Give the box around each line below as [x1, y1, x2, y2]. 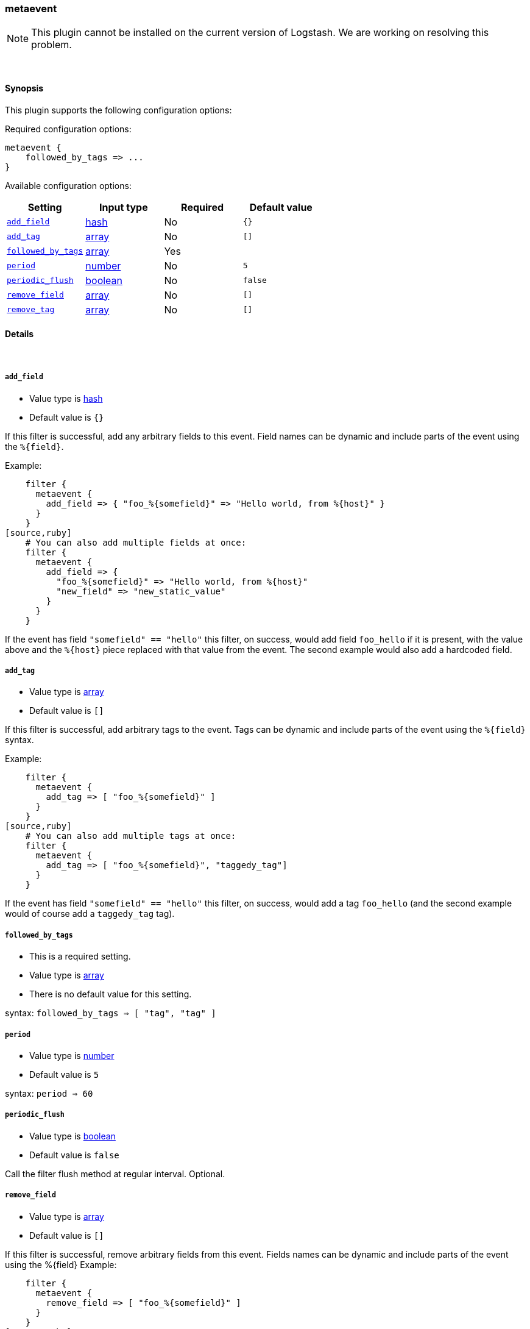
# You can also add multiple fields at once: [25, 537, 247, 547]
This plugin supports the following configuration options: [5, 104, 232, 115]
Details [5, 329, 34, 340]
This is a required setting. [29, 951, 131, 962]
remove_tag [7, 305, 55, 315]
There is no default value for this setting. [29, 989, 192, 1000]
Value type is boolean [29, 1130, 116, 1141]
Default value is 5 [29, 1069, 99, 1080]
